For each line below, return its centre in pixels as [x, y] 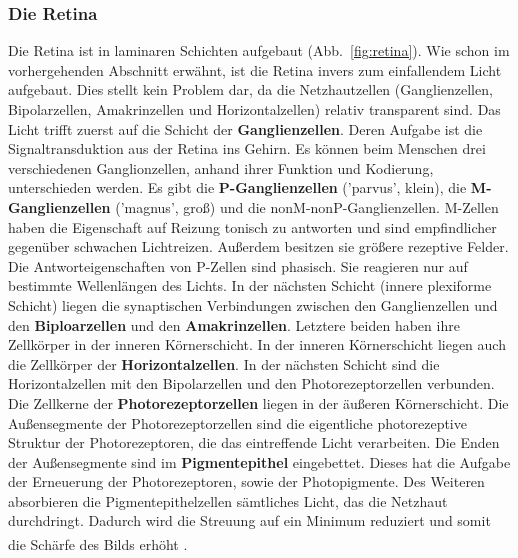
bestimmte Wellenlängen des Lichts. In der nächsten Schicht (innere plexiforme [250, 285]
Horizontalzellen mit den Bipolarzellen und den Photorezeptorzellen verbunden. [251, 383]
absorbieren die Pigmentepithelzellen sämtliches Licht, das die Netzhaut [228, 500]
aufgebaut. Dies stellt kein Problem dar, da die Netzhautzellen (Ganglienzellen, [250, 89]
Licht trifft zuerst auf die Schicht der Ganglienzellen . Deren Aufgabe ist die [245, 128]
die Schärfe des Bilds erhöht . [98, 543]
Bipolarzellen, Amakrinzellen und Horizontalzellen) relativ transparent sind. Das [254, 109]
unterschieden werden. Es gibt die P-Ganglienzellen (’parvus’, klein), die [237, 187]
